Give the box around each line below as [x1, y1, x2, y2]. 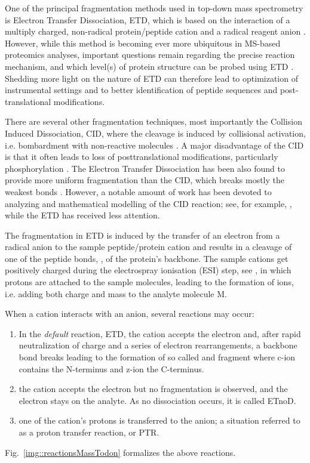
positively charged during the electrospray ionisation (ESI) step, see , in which [5, 264, 291, 276]
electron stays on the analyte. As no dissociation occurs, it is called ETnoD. [19, 394, 296, 406]
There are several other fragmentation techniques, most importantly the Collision [5, 115, 302, 128]
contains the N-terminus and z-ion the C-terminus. [19, 362, 204, 375]
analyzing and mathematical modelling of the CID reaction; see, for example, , [5, 197, 292, 209]
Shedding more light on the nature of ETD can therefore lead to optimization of [5, 72, 298, 84]
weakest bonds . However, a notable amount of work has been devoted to [5, 185, 272, 197]
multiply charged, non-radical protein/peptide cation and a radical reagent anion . [5, 25, 306, 38]
